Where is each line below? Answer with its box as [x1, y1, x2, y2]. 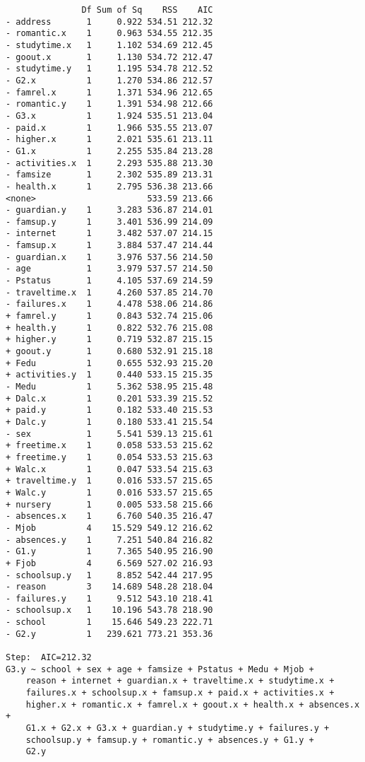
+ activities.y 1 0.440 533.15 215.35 [6, 370, 213, 380]
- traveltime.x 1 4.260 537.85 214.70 [6, 287, 213, 298]
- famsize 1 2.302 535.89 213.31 [6, 170, 213, 180]
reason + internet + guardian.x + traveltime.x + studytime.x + [25, 676, 335, 686]
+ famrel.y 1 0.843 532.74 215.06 [6, 311, 213, 322]
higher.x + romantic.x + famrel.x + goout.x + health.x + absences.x [25, 699, 360, 710]
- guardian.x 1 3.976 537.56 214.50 [6, 252, 213, 262]
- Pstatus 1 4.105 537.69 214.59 [6, 276, 213, 286]
